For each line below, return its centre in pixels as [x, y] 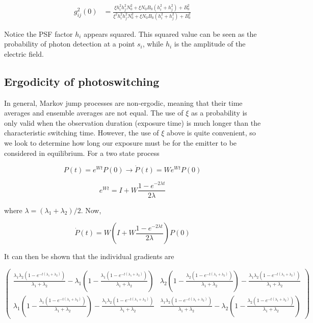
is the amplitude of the [210, 44]
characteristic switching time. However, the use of [82, 133]
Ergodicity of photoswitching [82, 81]
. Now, [91, 210]
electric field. [24, 53]
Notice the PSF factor [38, 33]
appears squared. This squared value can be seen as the [170, 33]
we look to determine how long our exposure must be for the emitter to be [121, 143]
